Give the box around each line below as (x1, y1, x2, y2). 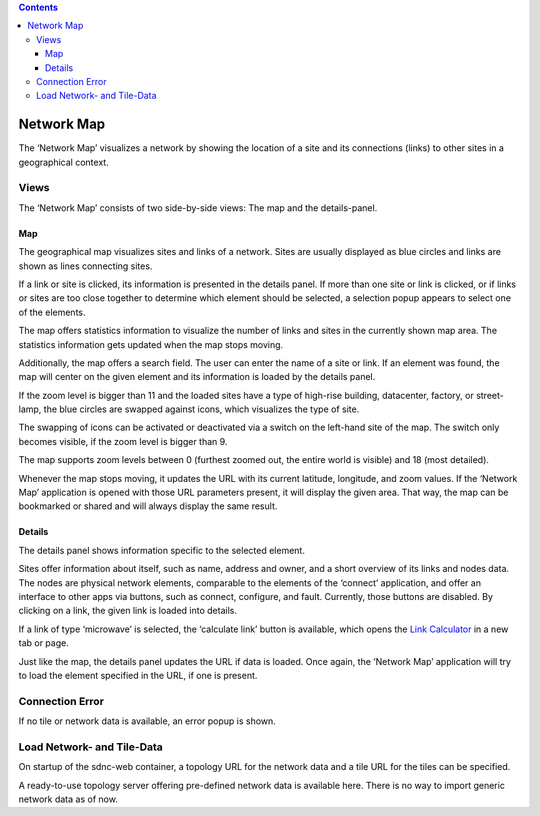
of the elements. (18, 306, 86, 318)
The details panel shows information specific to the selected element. (18, 544, 305, 556)
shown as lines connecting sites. (18, 260, 153, 272)
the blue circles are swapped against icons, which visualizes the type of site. (43, 403, 360, 415)
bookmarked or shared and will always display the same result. (18, 500, 278, 512)
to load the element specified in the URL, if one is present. (18, 669, 258, 681)
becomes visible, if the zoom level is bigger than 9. (18, 435, 228, 447)
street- (475, 389, 504, 401)
